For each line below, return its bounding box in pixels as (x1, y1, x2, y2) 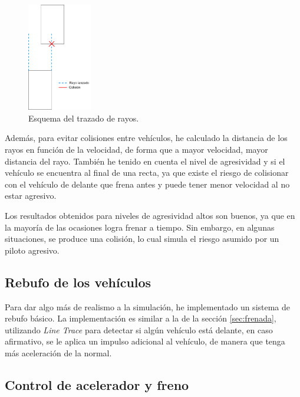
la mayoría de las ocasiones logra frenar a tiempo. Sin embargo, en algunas (5, 221, 275, 233)
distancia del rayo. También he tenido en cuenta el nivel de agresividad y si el (5, 155, 285, 167)
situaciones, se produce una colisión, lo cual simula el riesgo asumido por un (5, 232, 279, 245)
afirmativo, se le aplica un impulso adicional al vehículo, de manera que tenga (5, 335, 285, 347)
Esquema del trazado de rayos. (28, 111, 139, 124)
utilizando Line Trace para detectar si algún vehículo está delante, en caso (5, 323, 273, 336)
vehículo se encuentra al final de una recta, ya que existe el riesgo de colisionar (5, 166, 289, 179)
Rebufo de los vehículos (5, 273, 151, 291)
